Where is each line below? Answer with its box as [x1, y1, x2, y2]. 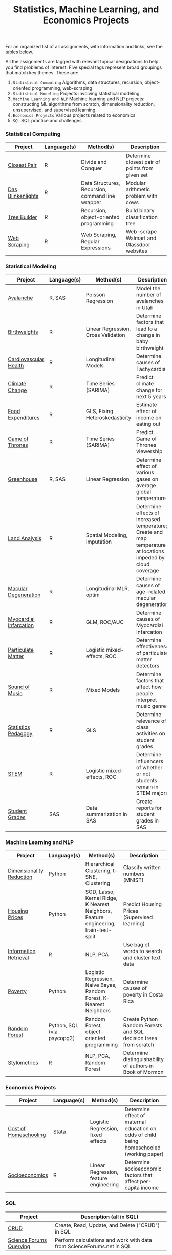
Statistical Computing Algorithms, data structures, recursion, [12, 79, 144, 85]
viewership [136, 448, 163, 455]
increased [136, 515, 160, 523]
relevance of [136, 717, 166, 724]
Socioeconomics [8, 1172, 49, 1179]
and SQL [123, 1028, 144, 1035]
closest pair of [125, 159, 160, 166]
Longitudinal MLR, [85, 585, 130, 592]
